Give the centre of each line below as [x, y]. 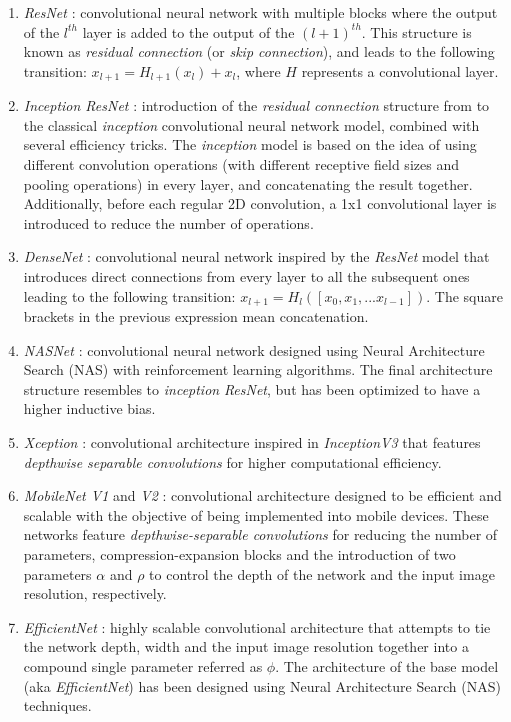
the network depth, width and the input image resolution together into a [246, 646]
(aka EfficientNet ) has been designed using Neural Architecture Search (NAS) [262, 685]
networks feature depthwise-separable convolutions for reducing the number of [260, 534]
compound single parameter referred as [143, 665]
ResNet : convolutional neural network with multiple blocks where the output [260, 12]
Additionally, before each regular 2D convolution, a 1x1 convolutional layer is [260, 203]
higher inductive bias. [89, 408]
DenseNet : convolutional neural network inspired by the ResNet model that [256, 256]
